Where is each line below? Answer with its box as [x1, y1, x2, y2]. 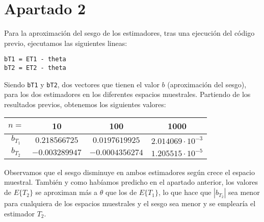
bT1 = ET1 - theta [4, 56, 66, 63]
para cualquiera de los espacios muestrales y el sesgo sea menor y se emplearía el [4, 198, 256, 209]
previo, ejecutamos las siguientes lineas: [4, 37, 127, 48]
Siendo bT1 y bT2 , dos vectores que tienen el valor [4, 79, 160, 89]
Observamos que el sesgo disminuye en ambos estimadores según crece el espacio [4, 166, 255, 177]
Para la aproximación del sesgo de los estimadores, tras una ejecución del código [4, 28, 255, 38]
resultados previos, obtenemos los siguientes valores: [4, 98, 166, 109]
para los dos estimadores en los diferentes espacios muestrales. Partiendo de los [4, 89, 251, 100]
